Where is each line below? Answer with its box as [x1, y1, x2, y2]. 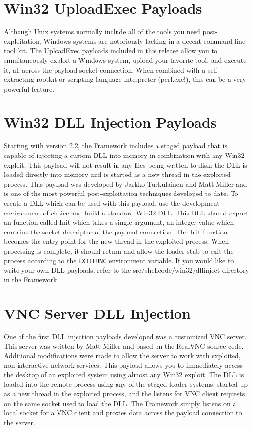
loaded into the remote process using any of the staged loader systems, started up [4, 379, 248, 389]
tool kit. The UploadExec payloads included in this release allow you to [4, 45, 217, 56]
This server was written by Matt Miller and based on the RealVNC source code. [4, 341, 244, 351]
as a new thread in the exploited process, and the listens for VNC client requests [4, 389, 245, 399]
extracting [4, 74, 34, 84]
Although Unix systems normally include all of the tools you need [4, 26, 200, 37]
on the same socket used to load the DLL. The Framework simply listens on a [4, 398, 236, 408]
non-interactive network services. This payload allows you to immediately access [4, 360, 243, 370]
